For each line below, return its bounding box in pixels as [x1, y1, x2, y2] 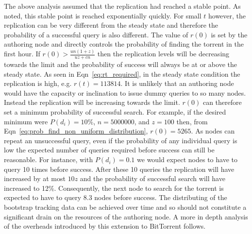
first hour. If [4, 49, 40, 59]
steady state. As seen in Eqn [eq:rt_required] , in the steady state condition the [4, 68, 240, 79]
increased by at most [4, 173, 66, 184]
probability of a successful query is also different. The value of [4, 29, 188, 39]
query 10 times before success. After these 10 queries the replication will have [4, 164, 235, 174]
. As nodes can [191, 126, 235, 136]
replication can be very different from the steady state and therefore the [4, 20, 218, 30]
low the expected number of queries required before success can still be [4, 145, 215, 155]
